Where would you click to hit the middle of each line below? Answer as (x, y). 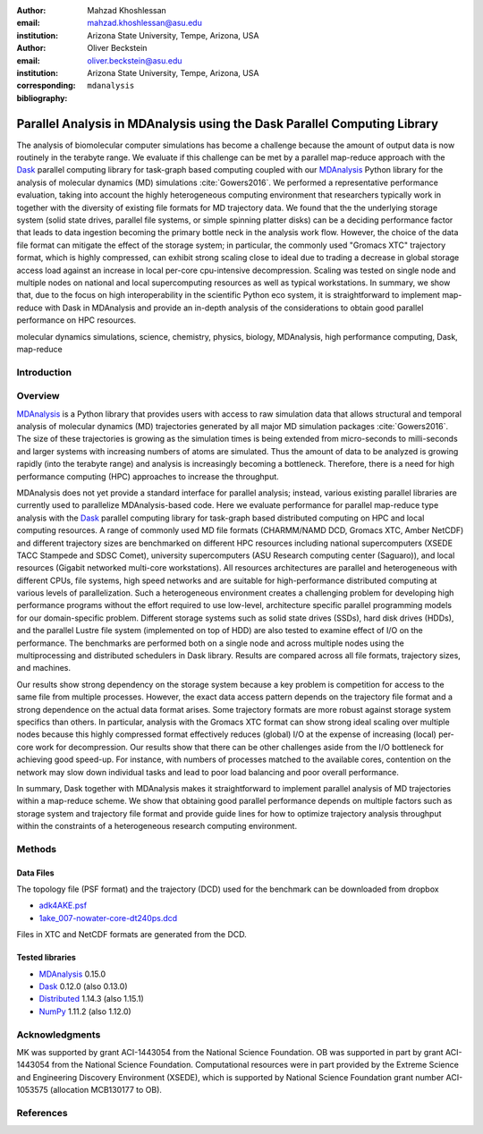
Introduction (44, 372)
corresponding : (46, 86)
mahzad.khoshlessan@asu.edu (145, 23)
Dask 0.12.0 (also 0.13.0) (83, 986)
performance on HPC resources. (76, 320)
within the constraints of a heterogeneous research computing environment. (157, 826)
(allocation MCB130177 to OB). (106, 1090)
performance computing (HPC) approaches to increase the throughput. (148, 476)
